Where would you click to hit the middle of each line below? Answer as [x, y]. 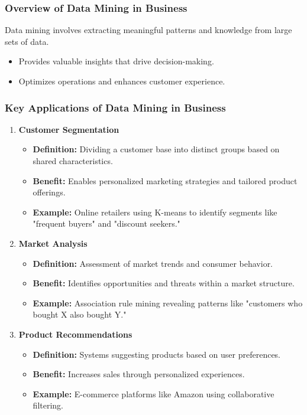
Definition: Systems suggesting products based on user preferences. [157, 354]
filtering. [48, 405]
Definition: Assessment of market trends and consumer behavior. [153, 263]
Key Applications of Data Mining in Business [115, 107]
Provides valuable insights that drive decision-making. [116, 61]
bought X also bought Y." [80, 314]
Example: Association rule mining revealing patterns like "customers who [168, 303]
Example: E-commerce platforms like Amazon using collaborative [153, 393]
